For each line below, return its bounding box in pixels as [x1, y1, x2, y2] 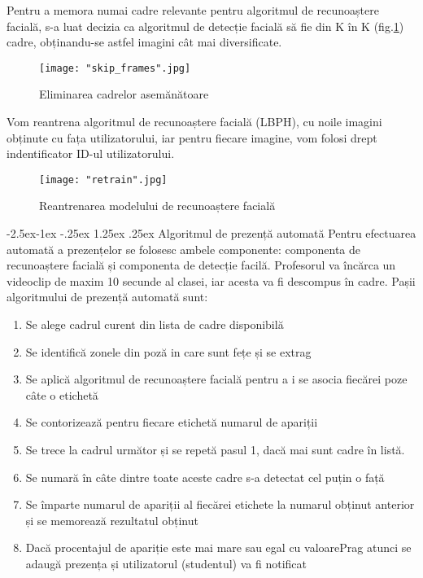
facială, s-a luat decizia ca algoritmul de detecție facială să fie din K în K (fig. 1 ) [7, 17, 404, 34]
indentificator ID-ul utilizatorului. [7, 145, 175, 162]
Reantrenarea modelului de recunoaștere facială [39, 197, 276, 214]
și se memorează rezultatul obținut [25, 511, 198, 528]
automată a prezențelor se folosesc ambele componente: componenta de [7, 240, 361, 257]
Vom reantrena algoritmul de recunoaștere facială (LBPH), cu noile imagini [7, 113, 382, 130]
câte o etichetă [25, 386, 98, 403]
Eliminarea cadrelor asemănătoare [39, 85, 209, 103]
